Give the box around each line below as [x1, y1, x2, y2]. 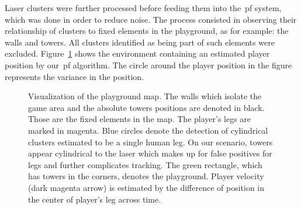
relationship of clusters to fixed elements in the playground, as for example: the [5, 25, 289, 37]
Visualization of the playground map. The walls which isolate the [28, 90, 262, 102]
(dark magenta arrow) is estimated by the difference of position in [28, 181, 265, 193]
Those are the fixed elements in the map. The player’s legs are [28, 113, 251, 125]
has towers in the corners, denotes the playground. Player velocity [28, 170, 264, 182]
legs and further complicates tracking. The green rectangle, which [28, 158, 262, 170]
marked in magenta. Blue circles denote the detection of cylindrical [28, 124, 268, 136]
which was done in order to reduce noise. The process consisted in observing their [5, 13, 297, 25]
